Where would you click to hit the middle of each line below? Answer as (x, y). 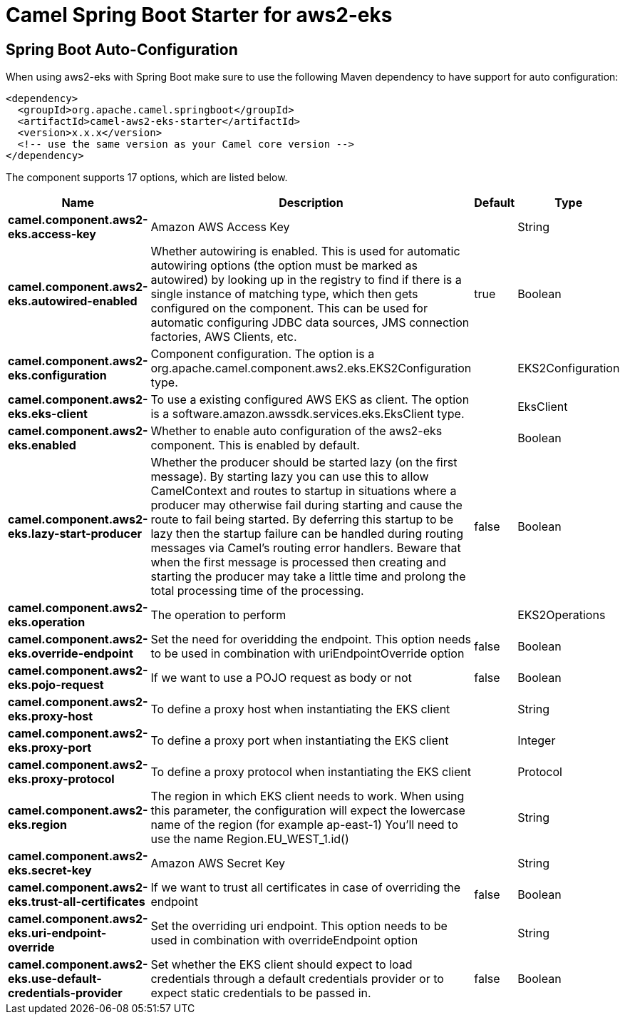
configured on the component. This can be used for (289, 308)
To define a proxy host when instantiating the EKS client (300, 709)
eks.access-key (52, 234)
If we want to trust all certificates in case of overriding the (306, 888)
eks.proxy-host (51, 716)
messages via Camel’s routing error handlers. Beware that (306, 548)
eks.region (37, 825)
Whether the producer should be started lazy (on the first (304, 463)
